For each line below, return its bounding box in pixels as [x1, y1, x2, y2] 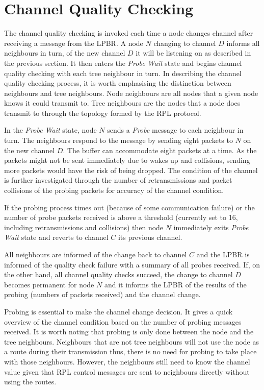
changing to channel [153, 37, 216, 48]
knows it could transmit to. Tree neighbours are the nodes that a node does [4, 97, 241, 108]
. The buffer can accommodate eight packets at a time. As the [63, 144, 257, 155]
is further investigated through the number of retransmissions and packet [4, 175, 232, 185]
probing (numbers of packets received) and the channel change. [4, 289, 201, 300]
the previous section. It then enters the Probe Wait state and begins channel [4, 57, 242, 68]
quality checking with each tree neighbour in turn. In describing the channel [4, 67, 242, 78]
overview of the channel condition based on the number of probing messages [4, 316, 242, 327]
